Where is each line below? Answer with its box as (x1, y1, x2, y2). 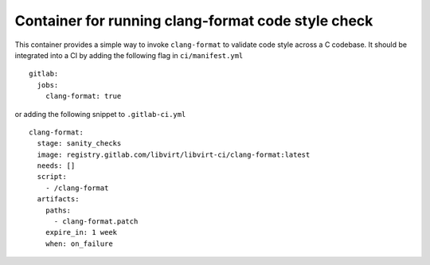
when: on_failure (45, 239, 113, 248)
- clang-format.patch (53, 217, 139, 226)
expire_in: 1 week (45, 228, 118, 237)
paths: (45, 205, 72, 215)
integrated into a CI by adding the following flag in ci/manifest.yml (14, 50, 244, 60)
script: (37, 172, 67, 181)
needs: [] (37, 162, 76, 170)
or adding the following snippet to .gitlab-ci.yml (14, 109, 186, 119)
